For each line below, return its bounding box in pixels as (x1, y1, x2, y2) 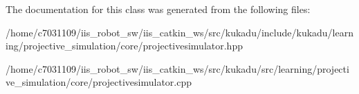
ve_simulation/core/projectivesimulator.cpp (6, 75, 192, 89)
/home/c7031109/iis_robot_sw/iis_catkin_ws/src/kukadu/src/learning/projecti (6, 61, 349, 75)
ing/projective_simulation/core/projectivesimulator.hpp (6, 38, 243, 53)
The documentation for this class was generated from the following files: (6, 2, 311, 16)
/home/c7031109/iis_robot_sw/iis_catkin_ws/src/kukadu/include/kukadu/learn (6, 25, 354, 39)
